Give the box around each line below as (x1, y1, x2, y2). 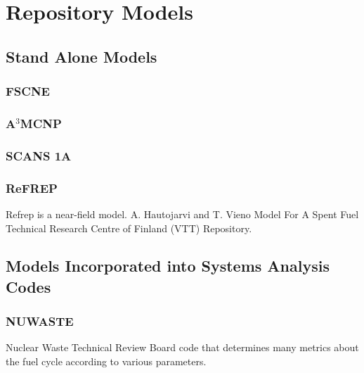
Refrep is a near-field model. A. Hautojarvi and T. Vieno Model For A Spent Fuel (6, 206, 359, 221)
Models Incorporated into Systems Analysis (6, 255, 330, 277)
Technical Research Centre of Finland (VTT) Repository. (6, 220, 252, 235)
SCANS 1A (6, 146, 72, 164)
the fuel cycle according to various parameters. (6, 354, 207, 369)
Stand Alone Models (6, 45, 157, 67)
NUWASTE (6, 312, 74, 330)
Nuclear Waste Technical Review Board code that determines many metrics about (6, 340, 359, 355)
